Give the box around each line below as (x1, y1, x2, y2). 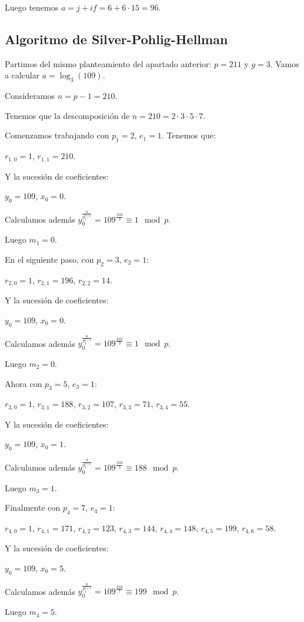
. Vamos (270, 57, 299, 70)
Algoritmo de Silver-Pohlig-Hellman (5, 29, 228, 48)
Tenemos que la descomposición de (5, 109, 130, 121)
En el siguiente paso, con (5, 253, 94, 265)
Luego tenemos (5, 1, 59, 13)
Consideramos (5, 90, 55, 102)
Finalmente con (5, 501, 61, 514)
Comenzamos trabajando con (5, 129, 109, 141)
